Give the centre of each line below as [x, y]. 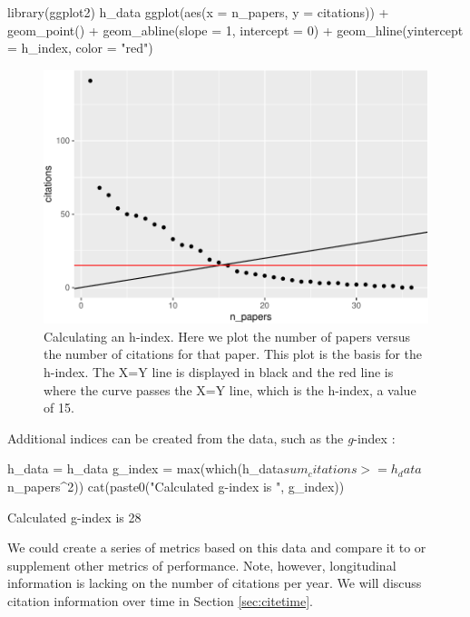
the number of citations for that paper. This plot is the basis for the [233, 354]
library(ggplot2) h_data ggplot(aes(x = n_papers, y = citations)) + [198, 12]
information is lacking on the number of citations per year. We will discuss [215, 583]
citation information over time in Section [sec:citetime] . [160, 600]
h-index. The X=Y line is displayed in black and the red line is [219, 372]
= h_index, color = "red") [80, 48]
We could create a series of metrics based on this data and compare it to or [217, 547]
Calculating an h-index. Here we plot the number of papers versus [227, 336]
